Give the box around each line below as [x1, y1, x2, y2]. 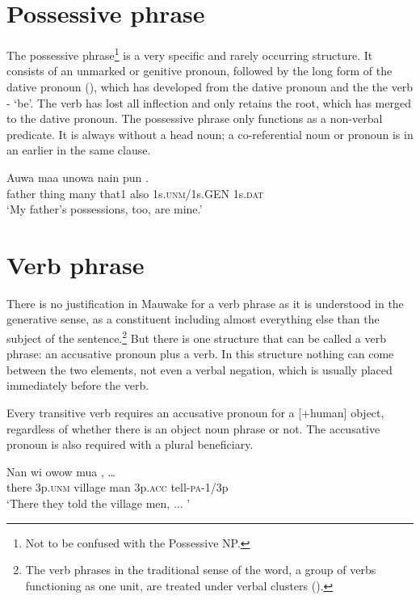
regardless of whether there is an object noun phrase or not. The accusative [6, 420, 380, 437]
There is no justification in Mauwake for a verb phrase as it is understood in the [6, 294, 404, 311]
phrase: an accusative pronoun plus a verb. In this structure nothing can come [6, 345, 394, 362]
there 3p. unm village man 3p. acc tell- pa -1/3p [6, 479, 229, 496]
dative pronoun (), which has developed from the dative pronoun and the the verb [6, 78, 414, 95]
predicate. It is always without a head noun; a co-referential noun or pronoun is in [6, 125, 414, 142]
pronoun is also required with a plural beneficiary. [6, 436, 254, 453]
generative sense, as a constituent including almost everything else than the [6, 311, 380, 327]
